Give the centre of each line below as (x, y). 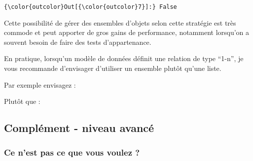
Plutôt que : (22, 101)
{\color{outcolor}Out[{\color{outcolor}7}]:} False (90, 7)
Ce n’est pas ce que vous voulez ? (72, 152)
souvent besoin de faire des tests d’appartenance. (78, 42)
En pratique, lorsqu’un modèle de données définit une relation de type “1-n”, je (124, 58)
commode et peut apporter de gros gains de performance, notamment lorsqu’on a (127, 32)
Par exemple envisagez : (40, 84)
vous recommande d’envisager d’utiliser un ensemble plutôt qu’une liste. (113, 68)
